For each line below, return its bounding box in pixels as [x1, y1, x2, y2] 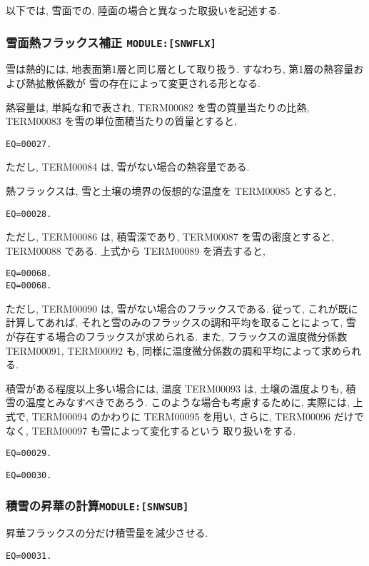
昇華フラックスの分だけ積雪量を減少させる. [6, 525, 208, 540]
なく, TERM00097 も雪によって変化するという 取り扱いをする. [6, 423, 296, 438]
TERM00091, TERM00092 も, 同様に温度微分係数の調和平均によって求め [6, 343, 342, 358]
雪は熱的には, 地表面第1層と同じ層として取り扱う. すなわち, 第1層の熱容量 [6, 61, 354, 76]
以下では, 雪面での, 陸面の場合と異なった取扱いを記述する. [6, 3, 280, 17]
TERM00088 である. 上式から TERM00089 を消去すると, [6, 243, 266, 258]
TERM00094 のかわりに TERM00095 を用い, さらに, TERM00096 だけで [31, 408, 364, 423]
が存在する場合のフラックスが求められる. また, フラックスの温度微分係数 [6, 328, 348, 343]
